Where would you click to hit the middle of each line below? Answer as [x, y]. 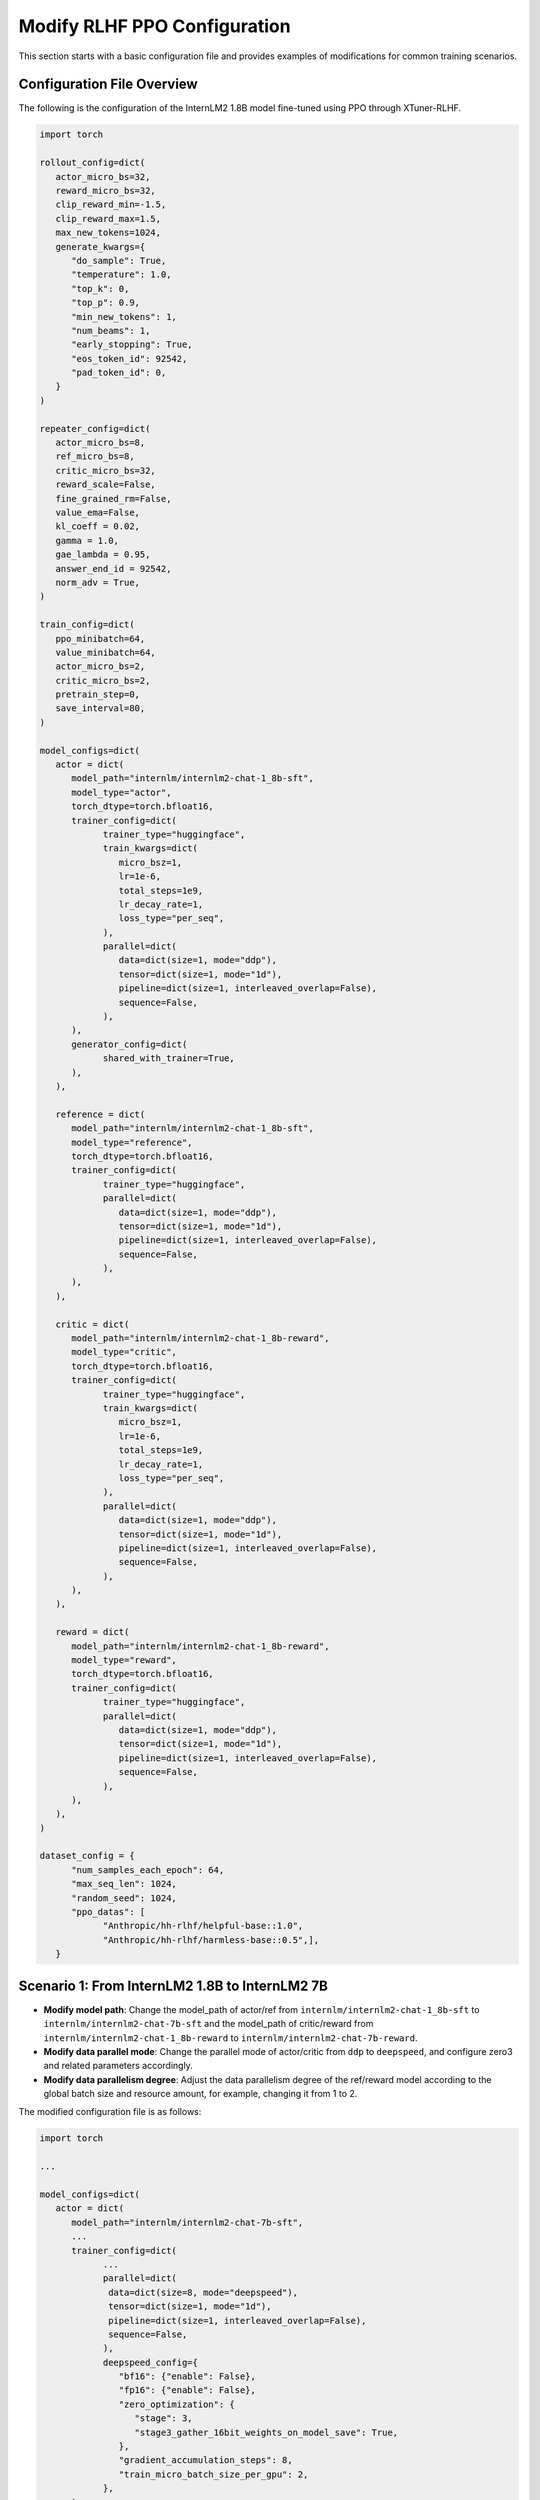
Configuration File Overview [108, 84]
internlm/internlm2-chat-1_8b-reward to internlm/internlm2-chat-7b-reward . [230, 2037]
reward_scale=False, [106, 484]
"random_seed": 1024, [124, 1898]
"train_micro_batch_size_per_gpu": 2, [213, 2474]
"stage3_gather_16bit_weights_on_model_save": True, [266, 2432]
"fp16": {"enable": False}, [187, 2390]
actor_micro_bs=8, [100, 443]
